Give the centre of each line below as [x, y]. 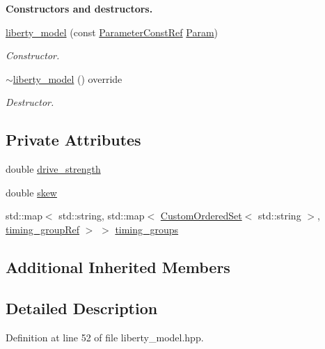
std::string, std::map [102, 216]
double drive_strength [53, 169]
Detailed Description [82, 308]
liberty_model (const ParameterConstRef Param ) [112, 32]
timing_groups [147, 229]
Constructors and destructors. [79, 8]
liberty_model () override [68, 78]
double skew [31, 192]
